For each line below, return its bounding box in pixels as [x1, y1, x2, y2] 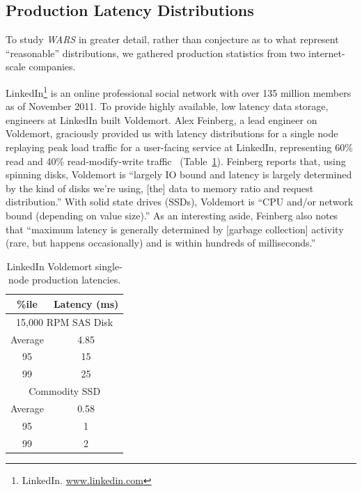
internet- [308, 45, 345, 60]
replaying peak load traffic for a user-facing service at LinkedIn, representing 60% [6, 140, 353, 155]
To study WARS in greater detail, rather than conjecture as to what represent [6, 32, 339, 47]
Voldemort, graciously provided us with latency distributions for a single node [6, 126, 338, 141]
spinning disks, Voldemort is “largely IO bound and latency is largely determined [6, 167, 352, 182]
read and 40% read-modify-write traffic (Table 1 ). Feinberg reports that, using [6, 153, 346, 168]
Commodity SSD [29, 384, 101, 398]
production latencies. [31, 272, 121, 287]
